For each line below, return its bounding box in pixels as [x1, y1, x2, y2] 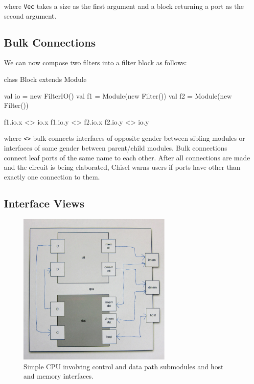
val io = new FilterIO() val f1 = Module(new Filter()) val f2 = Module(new [4, 90, 232, 101]
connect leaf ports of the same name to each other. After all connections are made [4, 152, 250, 162]
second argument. [4, 10, 57, 21]
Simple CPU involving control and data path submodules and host [23, 361, 224, 371]
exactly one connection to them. [4, 171, 100, 181]
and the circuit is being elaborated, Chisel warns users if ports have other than [4, 162, 240, 172]
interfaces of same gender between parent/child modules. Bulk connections [4, 143, 227, 153]
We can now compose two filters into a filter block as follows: [4, 57, 187, 68]
